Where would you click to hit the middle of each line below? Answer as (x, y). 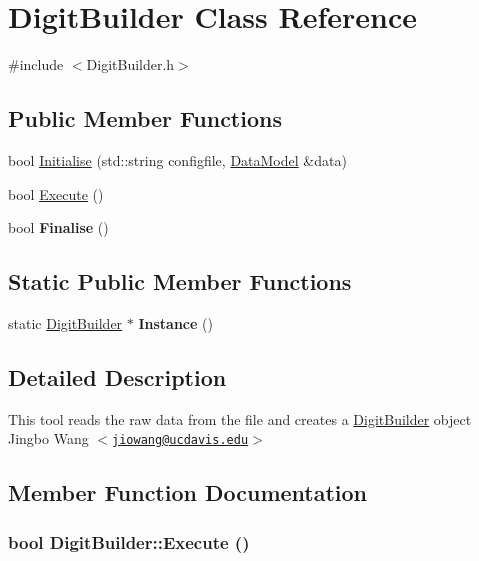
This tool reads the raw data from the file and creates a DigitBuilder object (240, 418)
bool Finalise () (58, 227)
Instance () (175, 322)
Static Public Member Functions (180, 281)
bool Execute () (56, 193)
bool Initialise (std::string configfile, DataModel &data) (177, 159)
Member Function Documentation (188, 492)
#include (36, 64)
